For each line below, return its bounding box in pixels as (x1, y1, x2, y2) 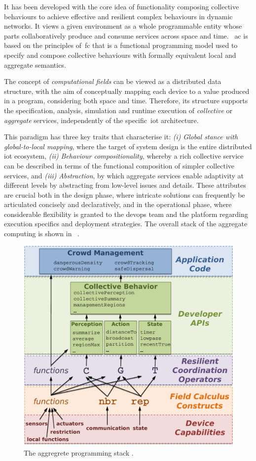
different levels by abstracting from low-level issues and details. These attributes (4, 180, 246, 190)
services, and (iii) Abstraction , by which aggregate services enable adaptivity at (4, 170, 244, 180)
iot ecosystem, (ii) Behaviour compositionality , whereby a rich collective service (4, 151, 244, 161)
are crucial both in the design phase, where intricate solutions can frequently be (4, 189, 245, 200)
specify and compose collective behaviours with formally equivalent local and (4, 49, 236, 60)
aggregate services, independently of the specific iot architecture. (4, 115, 199, 125)
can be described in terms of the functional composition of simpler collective (4, 160, 235, 170)
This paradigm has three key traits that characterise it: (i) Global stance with (4, 131, 238, 142)
